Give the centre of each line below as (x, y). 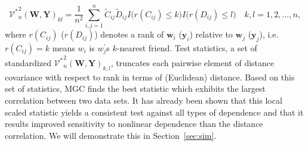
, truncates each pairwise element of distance (192, 62)
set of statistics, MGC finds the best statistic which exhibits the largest (135, 88)
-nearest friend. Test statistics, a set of (187, 47)
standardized (28, 62)
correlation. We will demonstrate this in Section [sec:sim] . (111, 135)
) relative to (211, 34)
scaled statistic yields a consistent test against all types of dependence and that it (154, 112)
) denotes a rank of (129, 34)
